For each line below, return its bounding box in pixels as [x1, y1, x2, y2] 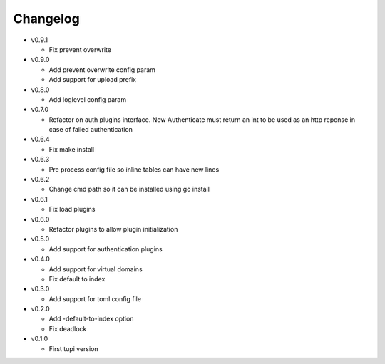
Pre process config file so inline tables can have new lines [48, 165, 220, 174]
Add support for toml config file [48, 294, 142, 303]
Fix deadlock [48, 324, 87, 333]
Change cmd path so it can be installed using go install [48, 185, 210, 194]
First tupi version [48, 344, 99, 353]
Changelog [13, 11, 80, 26]
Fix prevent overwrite [48, 45, 112, 53]
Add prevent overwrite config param [48, 65, 156, 74]
